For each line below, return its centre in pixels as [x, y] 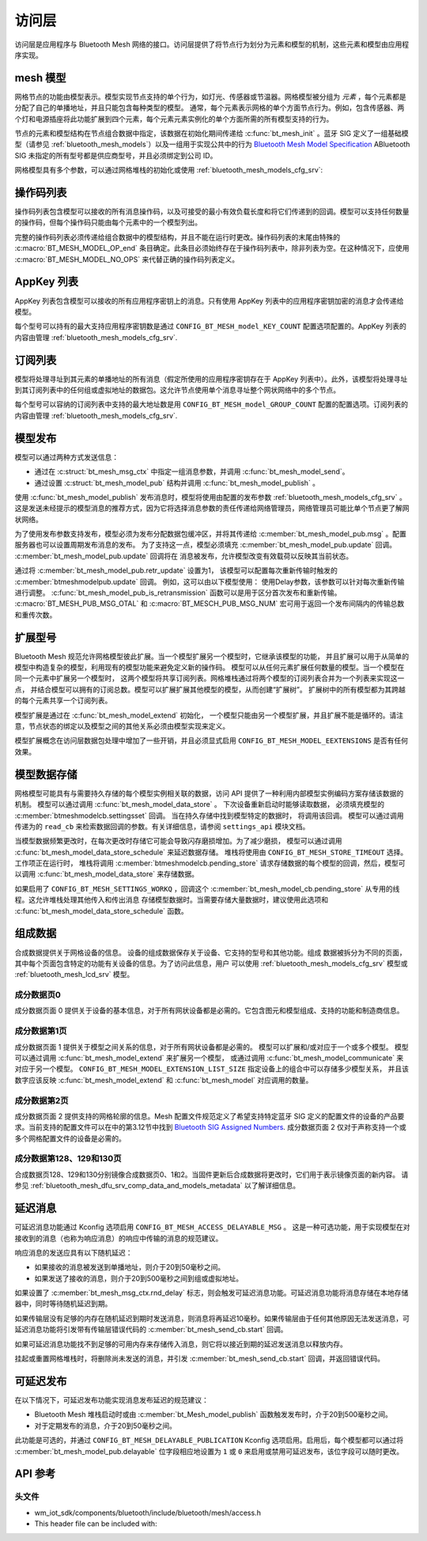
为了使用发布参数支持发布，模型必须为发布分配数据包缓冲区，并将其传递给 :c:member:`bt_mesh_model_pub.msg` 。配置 [210, 534]
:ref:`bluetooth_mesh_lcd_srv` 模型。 [74, 975]
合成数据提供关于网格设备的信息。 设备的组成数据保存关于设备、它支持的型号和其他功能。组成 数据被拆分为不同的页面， [210, 952]
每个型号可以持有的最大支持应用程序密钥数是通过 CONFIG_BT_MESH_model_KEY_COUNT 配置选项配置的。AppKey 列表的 [211, 326]
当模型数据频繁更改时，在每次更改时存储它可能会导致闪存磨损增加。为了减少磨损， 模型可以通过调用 [178, 841]
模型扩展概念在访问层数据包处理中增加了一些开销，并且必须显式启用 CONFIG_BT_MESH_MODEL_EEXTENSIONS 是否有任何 [212, 740]
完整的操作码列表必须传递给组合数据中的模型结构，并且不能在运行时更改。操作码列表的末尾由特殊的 [177, 237]
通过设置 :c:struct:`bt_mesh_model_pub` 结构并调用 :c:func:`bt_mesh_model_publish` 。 [177, 483]
